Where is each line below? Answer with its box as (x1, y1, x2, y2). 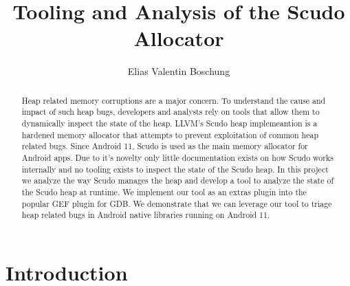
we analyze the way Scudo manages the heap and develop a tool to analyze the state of (21, 175, 334, 186)
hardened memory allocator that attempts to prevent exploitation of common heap (21, 129, 319, 140)
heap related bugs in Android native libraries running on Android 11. (21, 209, 270, 221)
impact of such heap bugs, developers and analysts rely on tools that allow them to (21, 106, 320, 118)
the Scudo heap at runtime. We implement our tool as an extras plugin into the (21, 186, 307, 197)
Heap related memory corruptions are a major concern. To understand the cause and (21, 94, 326, 106)
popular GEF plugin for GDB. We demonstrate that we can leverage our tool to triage (21, 197, 332, 209)
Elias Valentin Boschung (127, 64, 230, 78)
